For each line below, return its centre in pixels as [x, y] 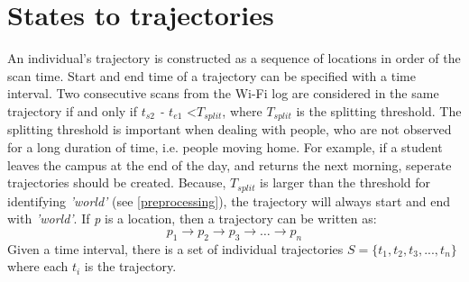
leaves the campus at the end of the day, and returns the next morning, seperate [230, 164]
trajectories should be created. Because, [117, 182]
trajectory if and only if [73, 110]
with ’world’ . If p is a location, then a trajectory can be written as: [192, 218]
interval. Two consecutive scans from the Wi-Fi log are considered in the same [223, 93]
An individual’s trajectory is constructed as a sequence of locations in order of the [234, 58]
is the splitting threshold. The [379, 110]
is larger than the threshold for [345, 182]
